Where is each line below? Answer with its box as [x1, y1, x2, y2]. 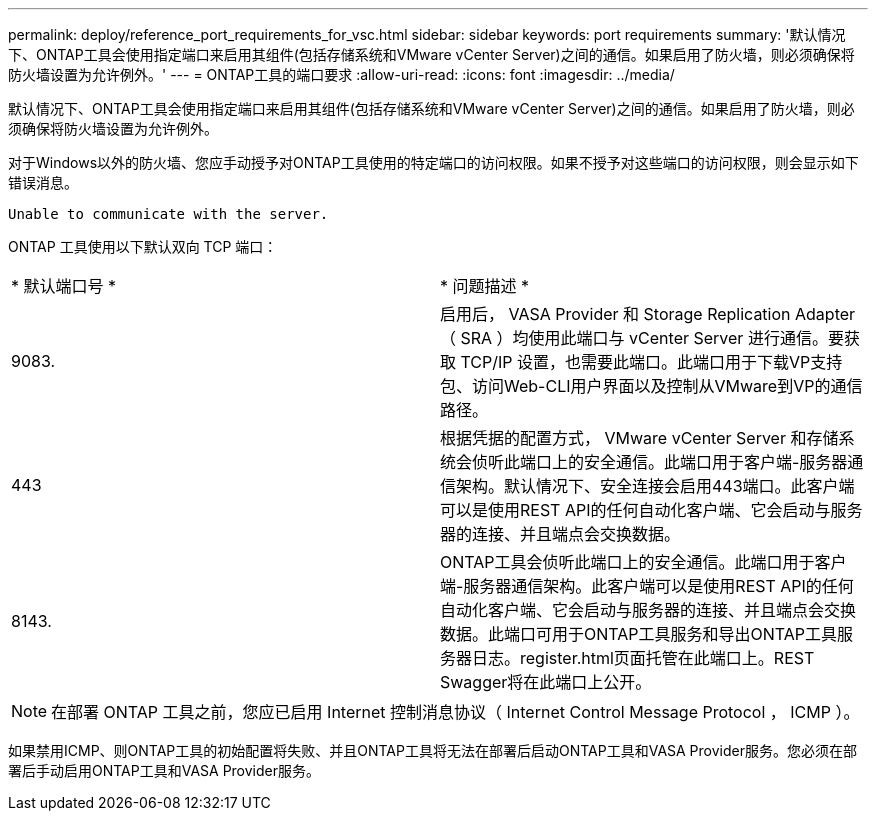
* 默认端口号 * [11, 276, 117, 296]
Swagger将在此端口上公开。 [440, 672, 652, 692]
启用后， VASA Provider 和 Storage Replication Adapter [440, 304, 856, 324]
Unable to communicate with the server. [8, 206, 329, 222]
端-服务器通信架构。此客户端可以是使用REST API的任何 [440, 576, 854, 596]
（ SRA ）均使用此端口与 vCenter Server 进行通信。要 [440, 328, 844, 348]
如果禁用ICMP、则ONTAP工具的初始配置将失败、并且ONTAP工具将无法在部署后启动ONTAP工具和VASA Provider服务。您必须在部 [8, 742, 857, 759]
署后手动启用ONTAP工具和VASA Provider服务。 [8, 762, 321, 779]
